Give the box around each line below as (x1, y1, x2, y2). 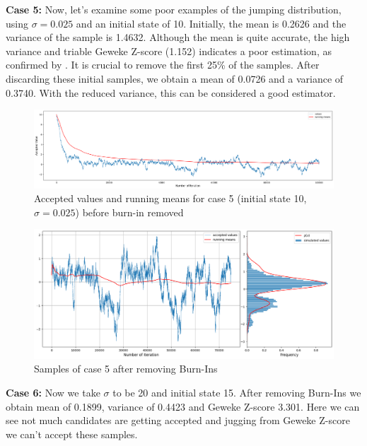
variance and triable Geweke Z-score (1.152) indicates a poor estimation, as (6, 43, 332, 58)
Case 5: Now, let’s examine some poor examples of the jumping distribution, (6, 2, 342, 16)
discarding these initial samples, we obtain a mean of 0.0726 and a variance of (6, 71, 344, 86)
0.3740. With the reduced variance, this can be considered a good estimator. (6, 85, 336, 100)
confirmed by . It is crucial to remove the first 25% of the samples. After (6, 57, 320, 72)
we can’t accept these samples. (6, 426, 138, 441)
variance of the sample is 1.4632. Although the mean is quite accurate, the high (6, 30, 350, 45)
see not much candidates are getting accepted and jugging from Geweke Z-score (6, 413, 350, 428)
